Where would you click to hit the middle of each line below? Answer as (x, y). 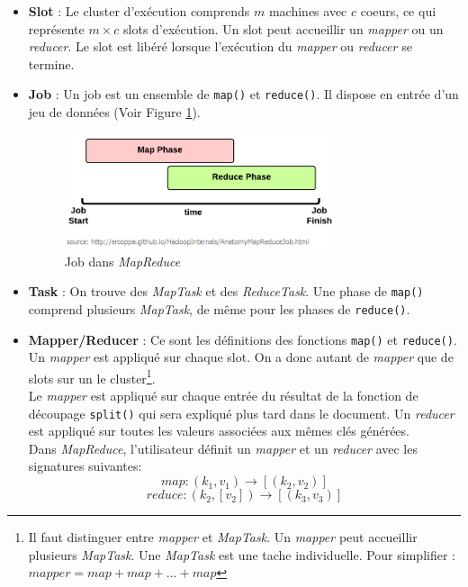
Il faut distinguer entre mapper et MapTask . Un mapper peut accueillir (223, 537)
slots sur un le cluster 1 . (92, 376)
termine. (51, 63)
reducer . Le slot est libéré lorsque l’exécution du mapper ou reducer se (220, 46)
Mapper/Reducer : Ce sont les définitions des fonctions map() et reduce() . (243, 339)
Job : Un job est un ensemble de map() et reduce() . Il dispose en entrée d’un (243, 94)
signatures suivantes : (85, 466)
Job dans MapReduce (122, 261)
